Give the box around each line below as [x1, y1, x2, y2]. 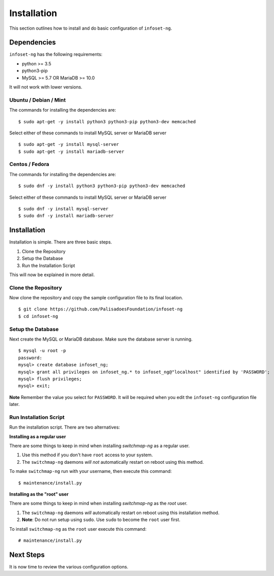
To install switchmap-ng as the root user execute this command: [9, 526, 147, 532]
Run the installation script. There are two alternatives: [9, 424, 120, 430]
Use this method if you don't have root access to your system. [22, 452, 153, 458]
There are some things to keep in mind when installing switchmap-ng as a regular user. [9, 443, 190, 449]
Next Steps [9, 550, 45, 559]
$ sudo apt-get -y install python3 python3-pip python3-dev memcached [18, 119, 196, 124]
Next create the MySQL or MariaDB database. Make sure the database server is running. [9, 336, 193, 342]
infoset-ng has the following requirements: [9, 51, 103, 57]
